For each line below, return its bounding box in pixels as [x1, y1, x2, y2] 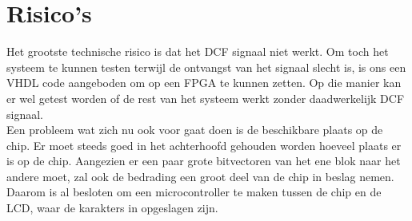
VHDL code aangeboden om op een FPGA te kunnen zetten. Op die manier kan [6, 74, 402, 91]
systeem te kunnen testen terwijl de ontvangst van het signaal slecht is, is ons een [6, 58, 406, 75]
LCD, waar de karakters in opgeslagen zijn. [6, 199, 218, 216]
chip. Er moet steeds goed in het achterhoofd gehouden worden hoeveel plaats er [6, 136, 402, 153]
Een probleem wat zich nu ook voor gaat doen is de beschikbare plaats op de [6, 121, 383, 138]
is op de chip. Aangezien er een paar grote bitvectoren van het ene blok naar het [6, 152, 401, 169]
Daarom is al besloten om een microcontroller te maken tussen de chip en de [6, 184, 382, 200]
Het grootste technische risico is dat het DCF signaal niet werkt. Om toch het [6, 43, 389, 60]
